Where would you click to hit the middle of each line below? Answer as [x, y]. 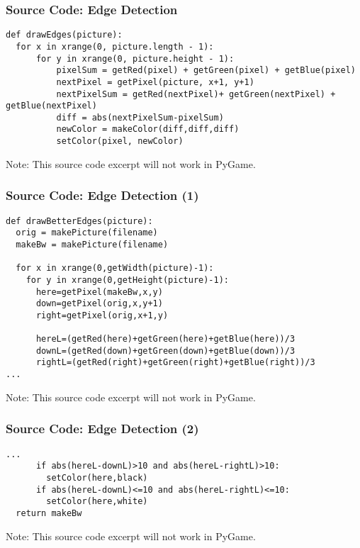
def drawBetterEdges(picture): [79, 221]
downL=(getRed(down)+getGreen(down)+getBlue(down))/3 [165, 351]
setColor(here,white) [97, 502]
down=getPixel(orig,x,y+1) [99, 304]
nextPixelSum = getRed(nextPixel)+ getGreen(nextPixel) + [196, 94]
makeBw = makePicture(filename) [92, 244]
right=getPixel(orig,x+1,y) [102, 315]
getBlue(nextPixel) [51, 106]
